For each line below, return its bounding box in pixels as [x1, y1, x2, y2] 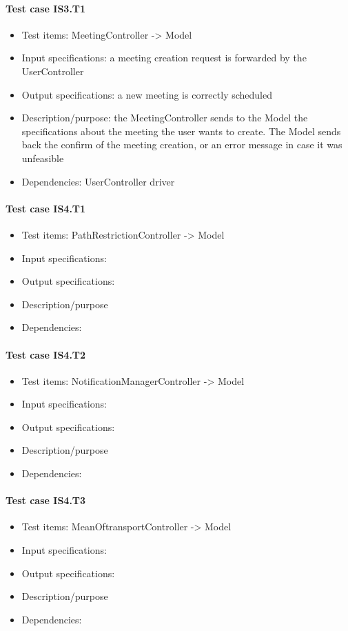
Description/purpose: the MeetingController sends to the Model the [21, 110, 308, 125]
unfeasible [21, 150, 64, 165]
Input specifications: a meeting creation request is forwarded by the [21, 50, 307, 65]
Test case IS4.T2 [6, 347, 86, 361]
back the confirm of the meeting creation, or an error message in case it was [21, 137, 342, 152]
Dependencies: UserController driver [21, 174, 175, 188]
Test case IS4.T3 [6, 493, 86, 508]
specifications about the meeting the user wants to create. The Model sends [21, 123, 341, 138]
